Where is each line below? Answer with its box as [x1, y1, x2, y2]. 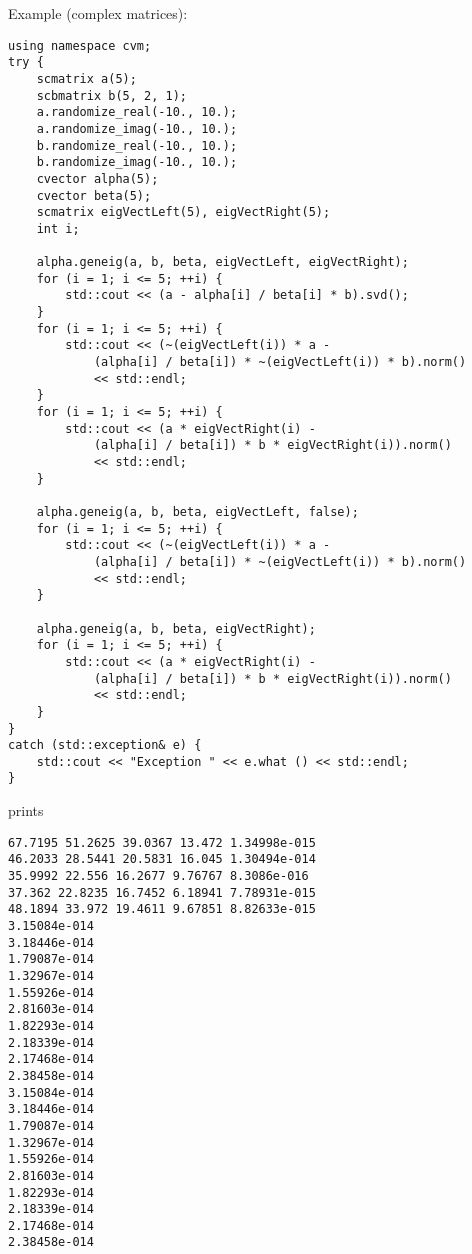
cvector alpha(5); [36, 171, 159, 186]
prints [8, 800, 44, 821]
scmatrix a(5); [36, 71, 137, 86]
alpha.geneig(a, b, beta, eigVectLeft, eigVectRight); [36, 255, 409, 270]
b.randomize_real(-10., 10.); [36, 138, 238, 153]
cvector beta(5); [36, 188, 152, 203]
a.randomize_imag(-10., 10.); [36, 121, 238, 136]
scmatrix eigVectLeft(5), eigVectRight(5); [36, 205, 331, 220]
